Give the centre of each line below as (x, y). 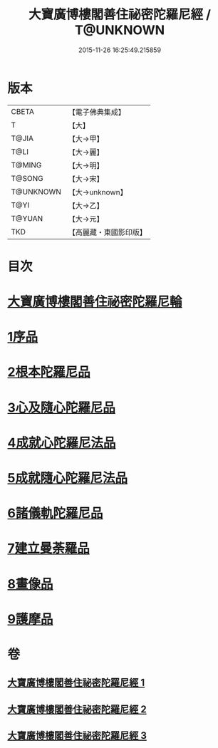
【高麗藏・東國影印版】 (108, 232)
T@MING (26, 165)
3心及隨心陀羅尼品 (62, 407)
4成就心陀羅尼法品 (62, 443)
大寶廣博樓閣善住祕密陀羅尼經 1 (76, 683)
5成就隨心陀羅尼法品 (68, 478)
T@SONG (27, 178)
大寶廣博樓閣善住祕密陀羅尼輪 (95, 302)
